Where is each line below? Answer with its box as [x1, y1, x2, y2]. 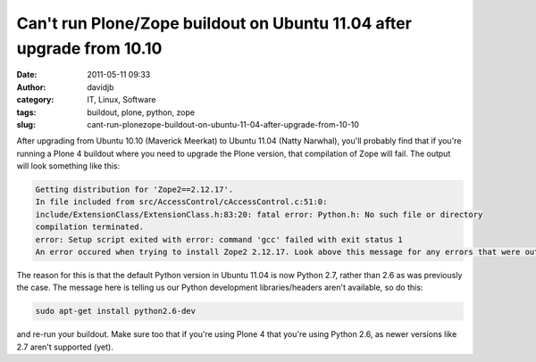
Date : [16, 70, 38, 80]
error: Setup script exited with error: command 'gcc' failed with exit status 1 [35, 234, 404, 244]
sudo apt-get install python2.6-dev [35, 306, 197, 317]
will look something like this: [16, 160, 121, 171]
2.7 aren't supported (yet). [16, 341, 113, 352]
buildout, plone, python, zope [87, 107, 196, 118]
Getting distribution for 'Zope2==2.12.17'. [35, 185, 234, 195]
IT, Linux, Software [87, 95, 156, 105]
